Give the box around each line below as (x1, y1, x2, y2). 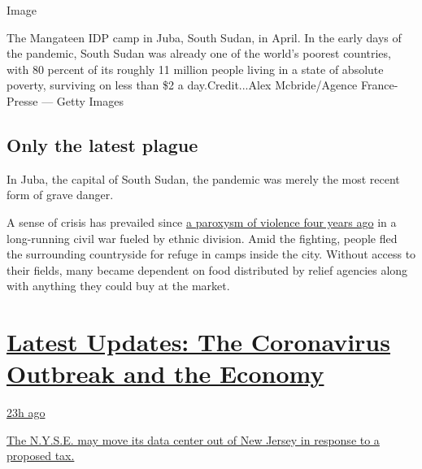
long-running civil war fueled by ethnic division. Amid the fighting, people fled (7, 229, 398, 246)
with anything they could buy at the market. (7, 277, 230, 294)
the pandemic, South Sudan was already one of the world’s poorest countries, (7, 45, 391, 62)
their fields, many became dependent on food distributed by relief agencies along (7, 261, 408, 278)
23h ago (7, 404, 46, 421)
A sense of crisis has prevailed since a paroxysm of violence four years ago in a (7, 213, 397, 230)
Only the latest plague (7, 132, 198, 157)
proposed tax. (7, 447, 75, 464)
